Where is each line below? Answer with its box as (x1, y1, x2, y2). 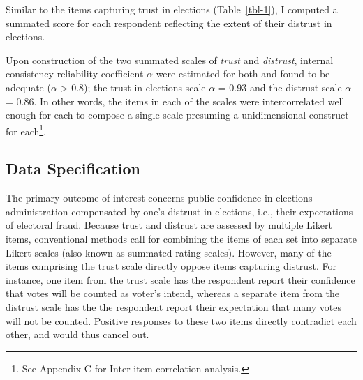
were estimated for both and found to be (156, 66, 330, 81)
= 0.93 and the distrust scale (218, 79, 342, 94)
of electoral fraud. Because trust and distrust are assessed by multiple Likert (6, 218, 332, 232)
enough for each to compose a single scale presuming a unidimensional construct (6, 107, 349, 122)
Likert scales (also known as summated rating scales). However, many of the (6, 245, 332, 259)
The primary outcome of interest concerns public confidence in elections (6, 190, 313, 205)
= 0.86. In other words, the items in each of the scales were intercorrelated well (6, 93, 345, 108)
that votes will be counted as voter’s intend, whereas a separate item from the (6, 286, 340, 301)
